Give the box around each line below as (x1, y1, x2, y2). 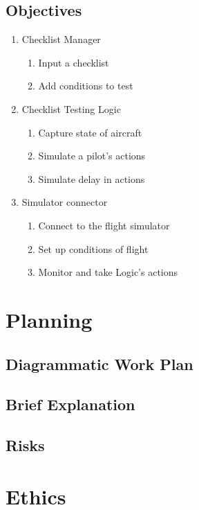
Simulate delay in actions (38, 171, 145, 186)
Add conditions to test (38, 78, 133, 93)
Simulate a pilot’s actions (38, 148, 146, 163)
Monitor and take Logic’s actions (38, 265, 178, 279)
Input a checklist (38, 55, 109, 69)
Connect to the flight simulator (38, 218, 170, 232)
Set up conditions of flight (38, 241, 149, 256)
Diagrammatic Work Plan (6, 353, 193, 374)
